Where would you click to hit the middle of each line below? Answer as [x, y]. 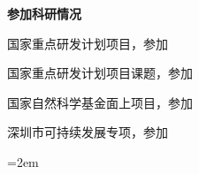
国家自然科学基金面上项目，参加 [100, 102]
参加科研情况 [44, 13]
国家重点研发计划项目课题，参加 [100, 73]
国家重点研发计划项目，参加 [88, 43]
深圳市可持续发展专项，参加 [88, 132]
